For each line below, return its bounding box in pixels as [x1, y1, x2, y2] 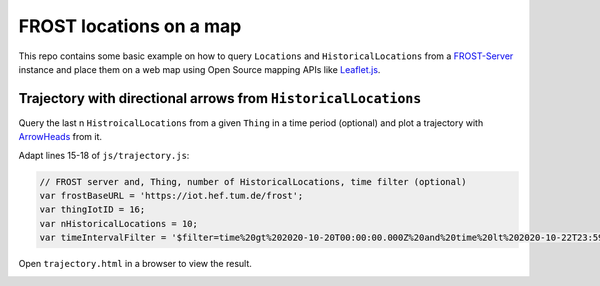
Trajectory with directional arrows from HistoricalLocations [18, 90, 422, 107]
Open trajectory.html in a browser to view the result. [18, 258, 252, 270]
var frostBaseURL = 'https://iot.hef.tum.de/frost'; [39, 190, 304, 201]
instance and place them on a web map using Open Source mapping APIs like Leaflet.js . [18, 63, 381, 75]
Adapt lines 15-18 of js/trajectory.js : [18, 149, 190, 161]
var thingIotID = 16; [39, 204, 146, 215]
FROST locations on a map [18, 15, 242, 37]
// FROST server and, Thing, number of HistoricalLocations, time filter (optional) [39, 176, 467, 187]
